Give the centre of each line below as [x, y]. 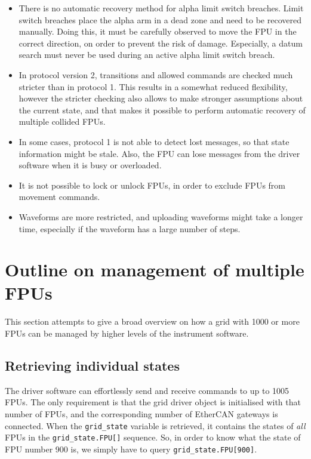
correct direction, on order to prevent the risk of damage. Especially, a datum [161, 43]
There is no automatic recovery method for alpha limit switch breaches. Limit [161, 8]
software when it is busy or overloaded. [90, 165]
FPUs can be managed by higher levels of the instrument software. [127, 333]
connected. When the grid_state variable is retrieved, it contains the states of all [155, 425]
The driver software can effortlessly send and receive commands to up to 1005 [147, 390]
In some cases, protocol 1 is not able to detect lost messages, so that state [154, 141]
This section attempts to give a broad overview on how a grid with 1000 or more [152, 321]
